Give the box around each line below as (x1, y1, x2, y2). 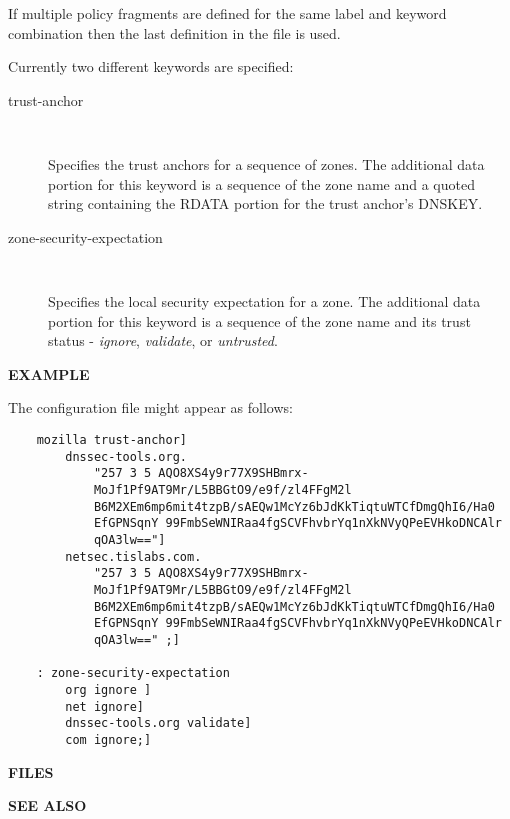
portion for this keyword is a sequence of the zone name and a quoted (48, 173, 475, 194)
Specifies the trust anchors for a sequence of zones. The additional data (48, 154, 485, 175)
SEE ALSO (8, 795, 87, 816)
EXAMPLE (8, 363, 90, 384)
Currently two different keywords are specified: (8, 56, 294, 77)
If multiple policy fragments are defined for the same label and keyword (8, 3, 447, 23)
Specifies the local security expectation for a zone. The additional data (48, 291, 481, 312)
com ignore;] (65, 732, 152, 747)
